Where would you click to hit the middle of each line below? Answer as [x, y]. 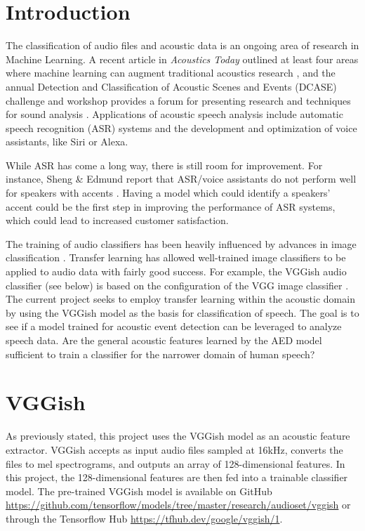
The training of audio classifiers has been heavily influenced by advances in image [181, 243]
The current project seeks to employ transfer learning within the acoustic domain [180, 299]
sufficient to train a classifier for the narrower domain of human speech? [160, 354]
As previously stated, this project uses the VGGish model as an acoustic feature [178, 436]
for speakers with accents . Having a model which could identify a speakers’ [168, 193]
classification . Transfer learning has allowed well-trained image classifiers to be [176, 257]
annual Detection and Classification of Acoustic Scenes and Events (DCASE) [171, 86]
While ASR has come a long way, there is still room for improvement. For [164, 165]
